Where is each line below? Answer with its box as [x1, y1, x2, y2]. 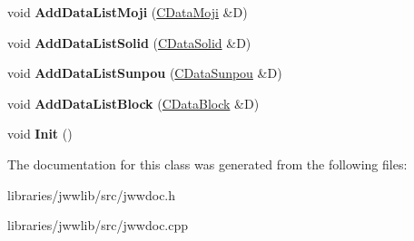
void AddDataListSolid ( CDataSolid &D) [7, 33, 251, 52]
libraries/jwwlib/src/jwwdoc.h [7, 185, 176, 204]
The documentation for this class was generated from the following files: [7, 154, 408, 173]
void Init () [7, 124, 73, 143]
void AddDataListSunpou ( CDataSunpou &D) [7, 63, 282, 82]
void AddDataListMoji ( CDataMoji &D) [7, 3, 248, 21]
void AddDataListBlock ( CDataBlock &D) [7, 93, 260, 112]
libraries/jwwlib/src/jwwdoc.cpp [7, 216, 189, 235]
